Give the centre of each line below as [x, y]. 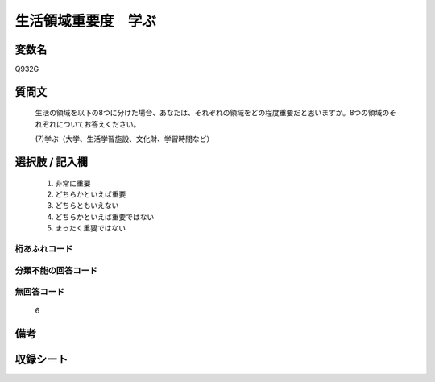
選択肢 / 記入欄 [52, 162]
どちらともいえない [87, 206]
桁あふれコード [44, 248]
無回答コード [40, 292]
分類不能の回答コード [56, 270]
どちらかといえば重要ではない [105, 217]
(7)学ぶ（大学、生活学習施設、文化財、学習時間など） [124, 139]
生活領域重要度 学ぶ [86, 21]
